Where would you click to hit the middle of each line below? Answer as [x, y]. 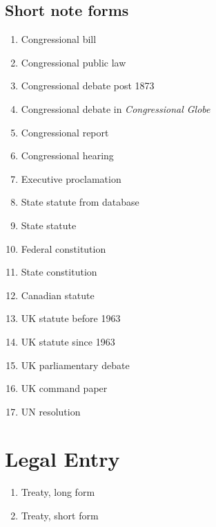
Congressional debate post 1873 [88, 86]
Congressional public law [73, 62]
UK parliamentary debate [75, 365]
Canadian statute [58, 295]
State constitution [59, 272]
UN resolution [51, 411]
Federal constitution [63, 248]
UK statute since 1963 [68, 341]
